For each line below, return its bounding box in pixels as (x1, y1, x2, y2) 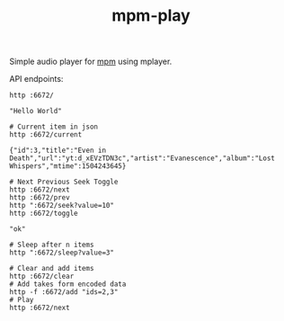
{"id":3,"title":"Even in (9, 146, 106, 156)
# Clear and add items (9, 264, 94, 273)
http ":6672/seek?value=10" (9, 201, 115, 210)
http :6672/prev (9, 193, 70, 202)
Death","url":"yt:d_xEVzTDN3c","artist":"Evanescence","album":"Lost (9, 154, 276, 163)
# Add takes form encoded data (9, 280, 127, 289)
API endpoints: (9, 74, 64, 85)
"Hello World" (9, 107, 63, 116)
